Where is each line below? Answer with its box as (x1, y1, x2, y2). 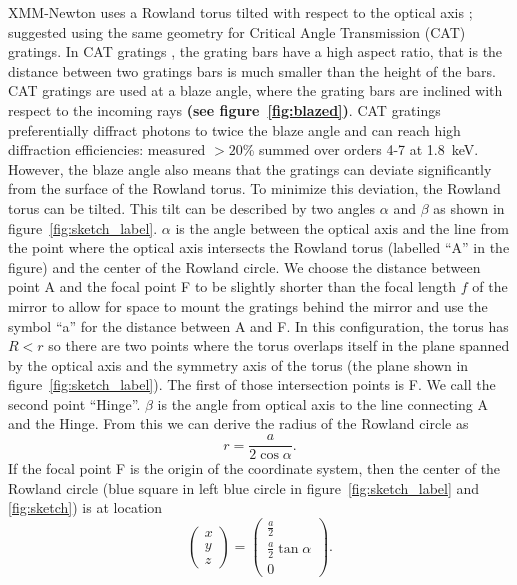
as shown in (433, 197, 505, 218)
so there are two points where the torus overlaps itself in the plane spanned (48, 335, 510, 356)
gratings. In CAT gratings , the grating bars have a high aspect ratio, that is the (8, 41, 503, 62)
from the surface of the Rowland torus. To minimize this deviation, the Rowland (8, 178, 501, 199)
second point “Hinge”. (8, 393, 141, 414)
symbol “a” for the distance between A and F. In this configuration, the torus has (8, 315, 509, 336)
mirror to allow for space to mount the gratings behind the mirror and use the (8, 295, 488, 316)
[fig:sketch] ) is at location (8, 497, 163, 518)
